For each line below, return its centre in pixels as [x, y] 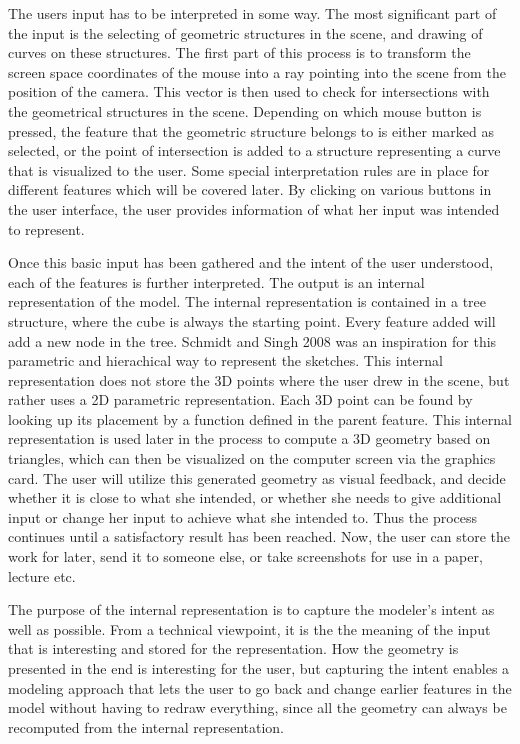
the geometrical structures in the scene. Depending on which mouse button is [245, 110]
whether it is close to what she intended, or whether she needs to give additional [255, 497]
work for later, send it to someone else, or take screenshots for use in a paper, [245, 556]
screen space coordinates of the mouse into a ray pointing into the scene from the [257, 71]
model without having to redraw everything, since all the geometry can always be [257, 707]
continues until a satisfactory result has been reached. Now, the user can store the [259, 536]
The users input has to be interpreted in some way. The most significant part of [252, 13]
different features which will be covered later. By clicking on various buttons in [250, 189]
